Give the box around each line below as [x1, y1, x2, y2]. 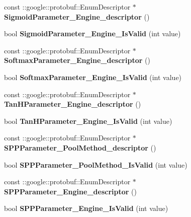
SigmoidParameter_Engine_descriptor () [4, 11, 150, 22]
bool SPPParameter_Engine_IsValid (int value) [4, 203, 168, 213]
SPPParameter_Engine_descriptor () [4, 186, 137, 196]
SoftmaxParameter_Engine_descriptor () [4, 55, 150, 65]
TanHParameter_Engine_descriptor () [4, 99, 141, 109]
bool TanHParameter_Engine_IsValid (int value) [4, 115, 172, 126]
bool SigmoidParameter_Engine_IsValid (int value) [4, 28, 181, 39]
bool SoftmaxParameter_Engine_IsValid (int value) [4, 71, 182, 82]
